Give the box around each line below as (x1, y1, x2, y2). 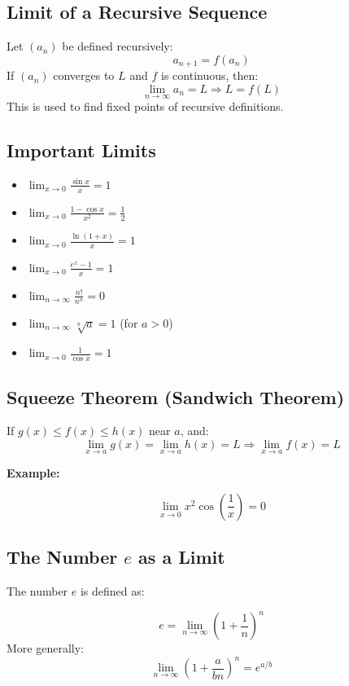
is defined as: (80, 583, 145, 600)
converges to (53, 67, 115, 84)
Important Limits (7, 138, 156, 163)
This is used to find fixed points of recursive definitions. (7, 98, 284, 115)
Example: (7, 464, 60, 482)
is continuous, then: (161, 67, 259, 84)
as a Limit (138, 544, 225, 569)
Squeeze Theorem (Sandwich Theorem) (7, 384, 345, 409)
